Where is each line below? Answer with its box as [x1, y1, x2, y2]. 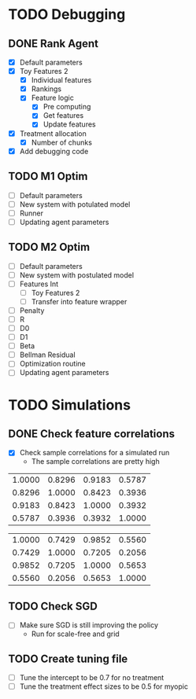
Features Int [19, 279, 59, 289]
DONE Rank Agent [8, 37, 98, 50]
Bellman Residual [19, 350, 76, 359]
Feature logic [31, 93, 75, 103]
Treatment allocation [19, 128, 87, 138]
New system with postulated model [19, 270, 135, 280]
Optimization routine [19, 359, 86, 369]
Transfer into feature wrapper [31, 296, 128, 306]
